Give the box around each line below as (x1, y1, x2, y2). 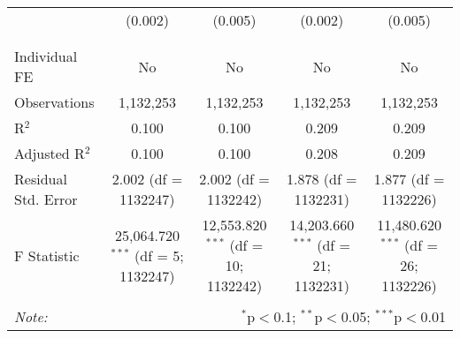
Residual (14, 169, 67, 189)
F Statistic (14, 244, 80, 266)
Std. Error (14, 189, 78, 209)
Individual (14, 46, 78, 66)
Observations (14, 92, 95, 112)
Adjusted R (14, 143, 85, 163)
